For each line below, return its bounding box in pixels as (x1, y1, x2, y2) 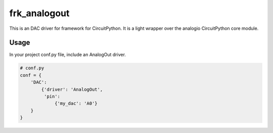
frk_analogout (9, 8, 70, 19)
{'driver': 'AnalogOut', (41, 86, 103, 92)
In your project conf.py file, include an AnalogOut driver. (9, 52, 126, 58)
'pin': (43, 94, 61, 99)
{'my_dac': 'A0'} (55, 101, 98, 106)
